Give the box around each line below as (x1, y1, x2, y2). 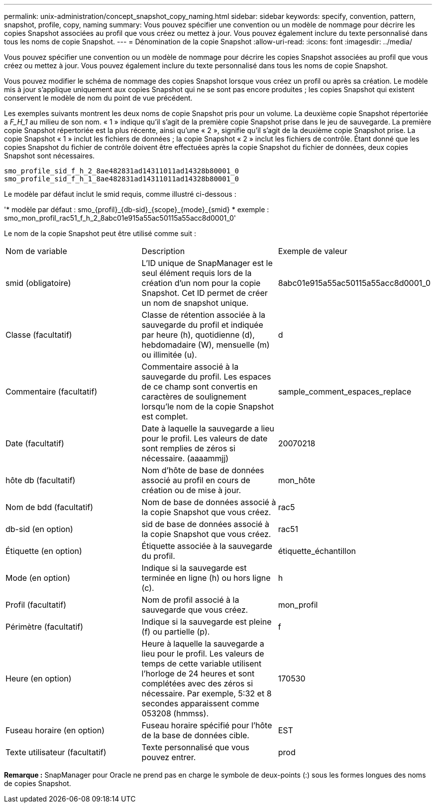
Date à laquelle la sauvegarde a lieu (141, 423, 275, 433)
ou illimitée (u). (141, 350, 197, 360)
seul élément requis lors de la (141, 268, 252, 278)
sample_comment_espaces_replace (278, 387, 412, 397)
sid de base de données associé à (141, 519, 269, 529)
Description (141, 246, 185, 256)
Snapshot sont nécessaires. (4, 151, 95, 160)
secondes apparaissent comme (141, 698, 259, 708)
